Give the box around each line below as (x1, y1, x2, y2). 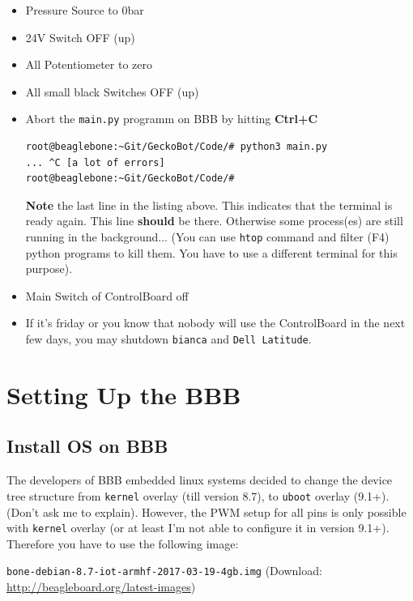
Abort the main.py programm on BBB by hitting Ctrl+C (25, 110, 318, 127)
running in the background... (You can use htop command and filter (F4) (25, 228, 390, 245)
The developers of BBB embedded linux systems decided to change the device (6, 471, 393, 488)
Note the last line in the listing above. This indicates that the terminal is (25, 196, 393, 213)
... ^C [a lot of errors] (25, 156, 165, 168)
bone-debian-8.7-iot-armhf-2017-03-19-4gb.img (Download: (6, 562, 322, 579)
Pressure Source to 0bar (25, 2, 144, 18)
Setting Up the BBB (6, 377, 241, 411)
